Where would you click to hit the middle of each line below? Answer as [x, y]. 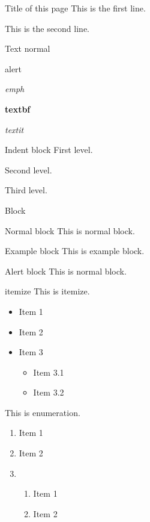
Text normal [28, 48]
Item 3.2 [49, 392]
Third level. [26, 190]
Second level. [28, 169]
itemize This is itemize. [47, 291]
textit [14, 129]
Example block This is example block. [75, 251]
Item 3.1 [49, 372]
